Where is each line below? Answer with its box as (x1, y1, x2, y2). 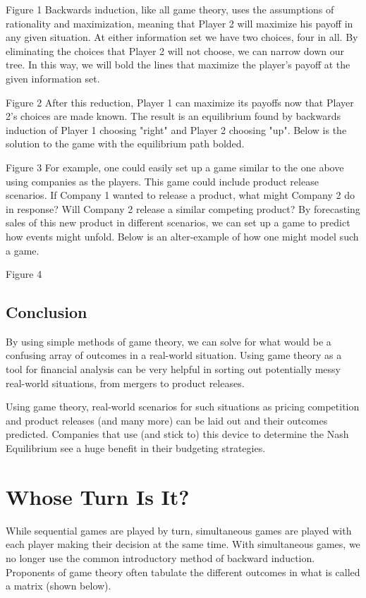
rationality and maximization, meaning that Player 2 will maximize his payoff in (6, 16, 353, 30)
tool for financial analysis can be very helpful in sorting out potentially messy (6, 362, 341, 377)
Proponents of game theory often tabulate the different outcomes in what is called (6, 564, 360, 579)
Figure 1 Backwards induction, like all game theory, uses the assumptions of (6, 2, 334, 16)
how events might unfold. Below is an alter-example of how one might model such (6, 228, 359, 243)
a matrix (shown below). (6, 578, 111, 593)
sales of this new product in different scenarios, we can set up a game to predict (6, 215, 350, 230)
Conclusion (6, 301, 87, 323)
